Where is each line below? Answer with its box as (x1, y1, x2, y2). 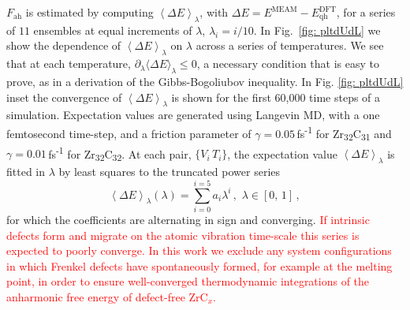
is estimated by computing (25, 4, 154, 20)
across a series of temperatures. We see (196, 37, 384, 54)
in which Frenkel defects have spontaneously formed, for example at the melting (6, 257, 393, 274)
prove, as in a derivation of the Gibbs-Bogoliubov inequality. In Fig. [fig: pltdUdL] (6, 73, 404, 89)
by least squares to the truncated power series (58, 163, 281, 180)
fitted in (6, 163, 46, 180)
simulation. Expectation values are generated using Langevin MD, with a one (6, 106, 380, 123)
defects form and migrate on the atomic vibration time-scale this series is (6, 226, 360, 243)
